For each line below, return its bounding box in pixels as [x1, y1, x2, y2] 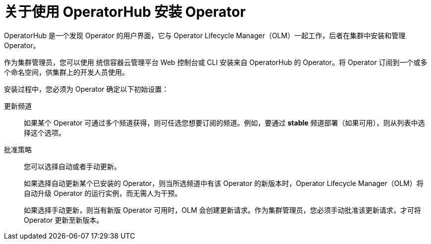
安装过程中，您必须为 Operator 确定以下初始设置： [4, 84, 169, 93]
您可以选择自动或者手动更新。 [24, 162, 121, 171]
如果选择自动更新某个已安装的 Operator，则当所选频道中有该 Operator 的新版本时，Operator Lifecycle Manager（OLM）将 [24, 179, 424, 187]
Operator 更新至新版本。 [24, 215, 104, 224]
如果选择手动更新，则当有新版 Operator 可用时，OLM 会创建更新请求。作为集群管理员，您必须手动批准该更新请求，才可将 [24, 205, 421, 214]
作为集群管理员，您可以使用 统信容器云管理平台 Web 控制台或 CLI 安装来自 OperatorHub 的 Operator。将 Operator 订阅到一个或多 [4, 58, 428, 66]
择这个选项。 [24, 128, 65, 137]
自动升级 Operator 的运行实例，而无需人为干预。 [24, 188, 182, 197]
